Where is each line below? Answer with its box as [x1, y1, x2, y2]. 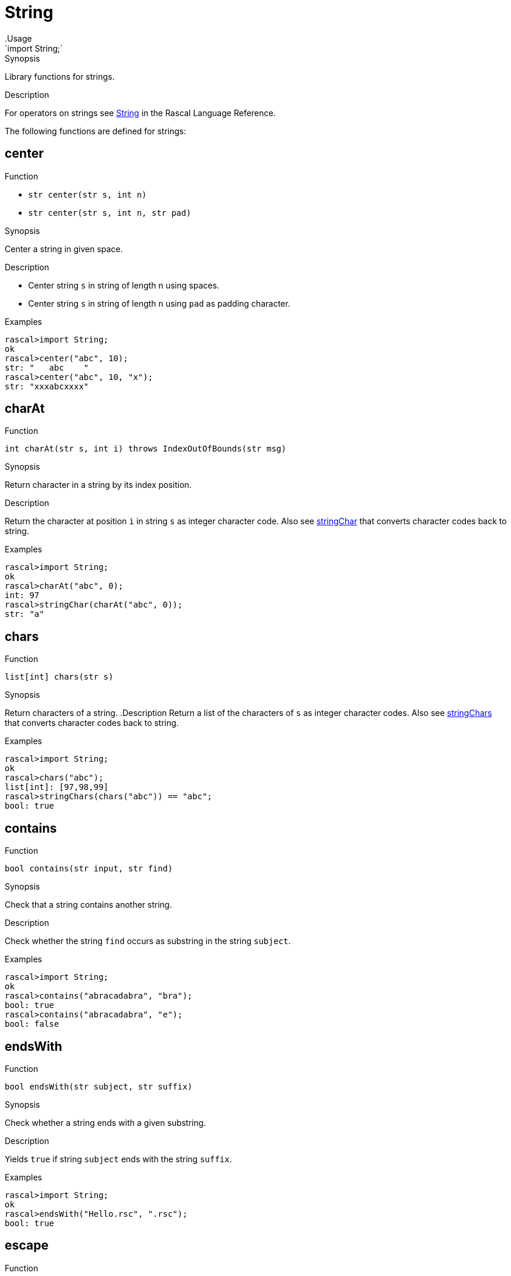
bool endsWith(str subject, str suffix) [5, 1081, 193, 1091]
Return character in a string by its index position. [5, 480, 192, 490]
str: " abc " [5, 362, 89, 372]
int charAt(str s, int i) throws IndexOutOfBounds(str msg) [5, 444, 287, 454]
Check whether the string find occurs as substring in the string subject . [5, 936, 291, 946]
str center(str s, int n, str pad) [28, 208, 192, 218]
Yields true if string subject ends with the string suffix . [5, 1153, 232, 1164]
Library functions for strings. [5, 71, 115, 82]
